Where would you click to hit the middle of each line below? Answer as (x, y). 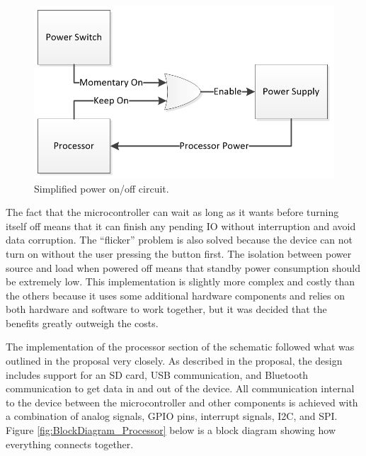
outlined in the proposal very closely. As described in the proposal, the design (174, 361)
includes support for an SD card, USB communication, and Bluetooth (157, 374)
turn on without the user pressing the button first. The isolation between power (179, 253)
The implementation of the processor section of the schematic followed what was (180, 347)
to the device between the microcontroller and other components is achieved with (182, 402)
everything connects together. (70, 444)
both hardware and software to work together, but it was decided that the (166, 309)
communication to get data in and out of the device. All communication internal (180, 388)
